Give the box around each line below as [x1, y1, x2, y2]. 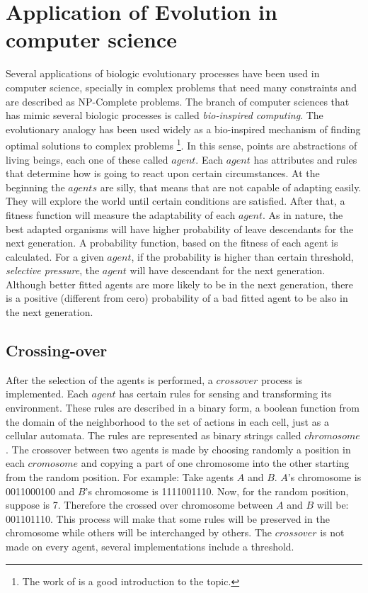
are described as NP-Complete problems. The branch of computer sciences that [6, 94, 350, 108]
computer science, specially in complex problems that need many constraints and [6, 79, 357, 94]
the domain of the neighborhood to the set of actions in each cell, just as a [6, 414, 329, 429]
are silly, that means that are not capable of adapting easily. [100, 179, 362, 194]
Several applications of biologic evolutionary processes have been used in [6, 66, 320, 81]
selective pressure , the [6, 263, 100, 278]
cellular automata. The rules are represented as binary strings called [6, 428, 301, 443]
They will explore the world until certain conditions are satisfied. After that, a [6, 193, 345, 208]
